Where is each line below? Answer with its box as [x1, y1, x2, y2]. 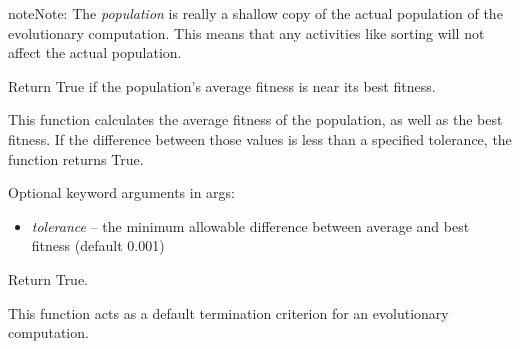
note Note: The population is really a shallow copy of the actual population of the [8, 3, 503, 23]
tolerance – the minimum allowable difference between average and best [31, 215, 470, 236]
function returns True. [8, 148, 144, 169]
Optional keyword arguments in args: [8, 182, 236, 203]
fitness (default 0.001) [31, 235, 165, 256]
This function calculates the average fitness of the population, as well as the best [8, 109, 503, 130]
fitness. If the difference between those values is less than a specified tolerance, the [8, 128, 512, 149]
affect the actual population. [8, 42, 182, 63]
